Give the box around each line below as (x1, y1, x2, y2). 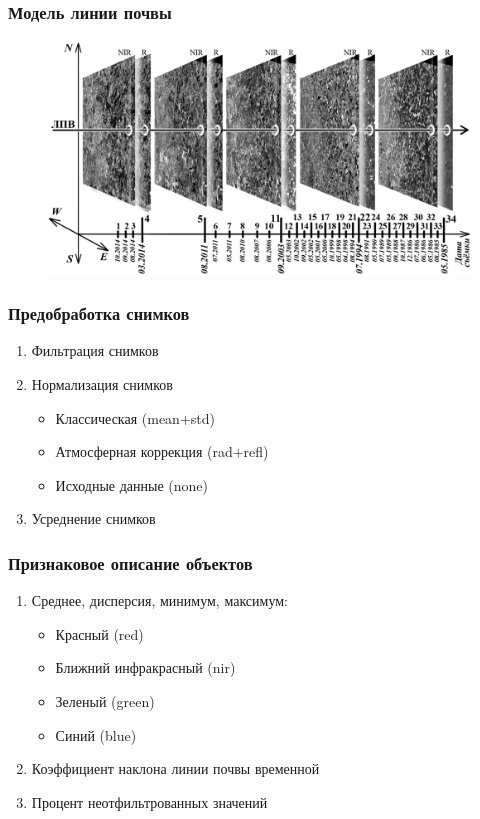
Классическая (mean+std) (55, 407, 215, 428)
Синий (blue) (55, 724, 137, 745)
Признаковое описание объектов (8, 550, 253, 575)
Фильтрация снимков (31, 340, 159, 361)
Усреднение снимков (31, 508, 156, 529)
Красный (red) (55, 623, 144, 644)
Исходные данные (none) (55, 474, 208, 495)
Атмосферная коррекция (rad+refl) (55, 441, 269, 462)
